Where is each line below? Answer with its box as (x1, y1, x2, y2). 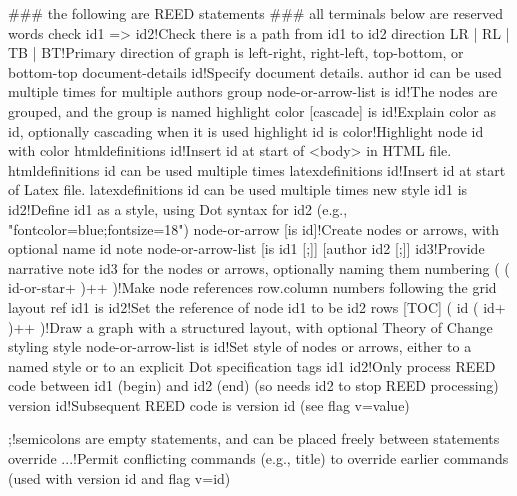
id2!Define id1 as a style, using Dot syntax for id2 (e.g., (8, 198, 348, 219)
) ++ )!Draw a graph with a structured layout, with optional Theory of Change (8, 316, 493, 337)
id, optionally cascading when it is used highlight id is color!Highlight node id (8, 120, 484, 141)
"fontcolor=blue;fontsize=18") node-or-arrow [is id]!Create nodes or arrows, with (8, 218, 500, 239)
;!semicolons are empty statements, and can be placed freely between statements (8, 428, 500, 449)
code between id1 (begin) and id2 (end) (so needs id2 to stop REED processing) (8, 375, 499, 396)
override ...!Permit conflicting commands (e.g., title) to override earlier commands (8, 448, 509, 469)
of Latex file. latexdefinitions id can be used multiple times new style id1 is (8, 179, 468, 200)
